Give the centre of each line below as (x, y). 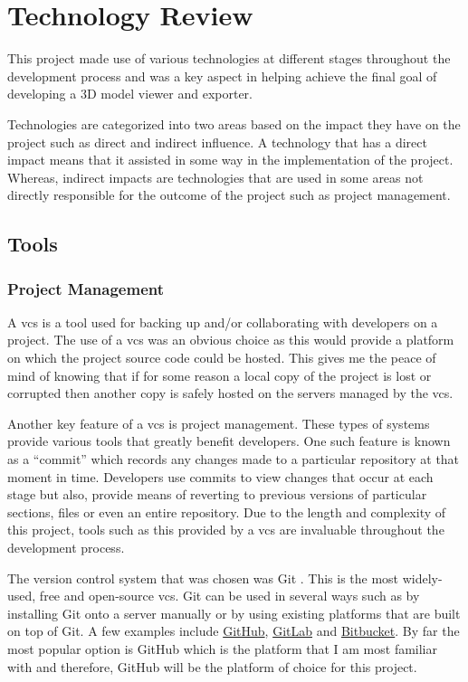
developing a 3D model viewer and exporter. (130, 94)
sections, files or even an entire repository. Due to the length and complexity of (227, 511)
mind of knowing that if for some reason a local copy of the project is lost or (220, 375)
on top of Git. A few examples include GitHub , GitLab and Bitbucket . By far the (234, 631)
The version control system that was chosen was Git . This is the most (203, 578)
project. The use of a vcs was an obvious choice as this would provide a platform (231, 340)
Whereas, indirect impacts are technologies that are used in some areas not (215, 177)
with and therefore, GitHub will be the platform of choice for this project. (212, 666)
